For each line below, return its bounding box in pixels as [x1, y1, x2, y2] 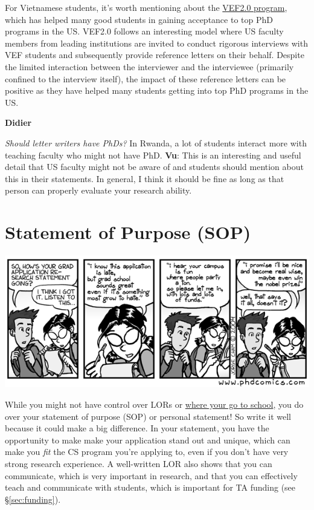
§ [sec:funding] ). [5, 492, 61, 505]
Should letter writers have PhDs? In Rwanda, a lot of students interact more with [5, 136, 307, 149]
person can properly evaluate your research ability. [5, 184, 192, 197]
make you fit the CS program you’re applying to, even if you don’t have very [5, 445, 289, 458]
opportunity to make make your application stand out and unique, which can [5, 433, 290, 446]
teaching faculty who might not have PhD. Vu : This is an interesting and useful [5, 148, 301, 161]
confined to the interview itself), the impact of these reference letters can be [5, 72, 286, 85]
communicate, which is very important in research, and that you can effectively [5, 469, 298, 482]
